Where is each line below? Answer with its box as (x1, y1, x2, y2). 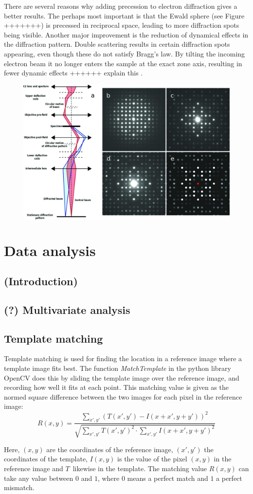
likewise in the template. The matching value (72, 463, 207, 473)
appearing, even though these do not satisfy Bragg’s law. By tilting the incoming (4, 48, 245, 58)
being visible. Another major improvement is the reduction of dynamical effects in (4, 29, 249, 39)
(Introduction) (4, 274, 78, 289)
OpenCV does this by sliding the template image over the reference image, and (4, 372, 239, 383)
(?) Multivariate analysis (4, 302, 130, 317)
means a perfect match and (127, 473, 208, 483)
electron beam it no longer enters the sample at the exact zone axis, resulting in (4, 58, 242, 68)
